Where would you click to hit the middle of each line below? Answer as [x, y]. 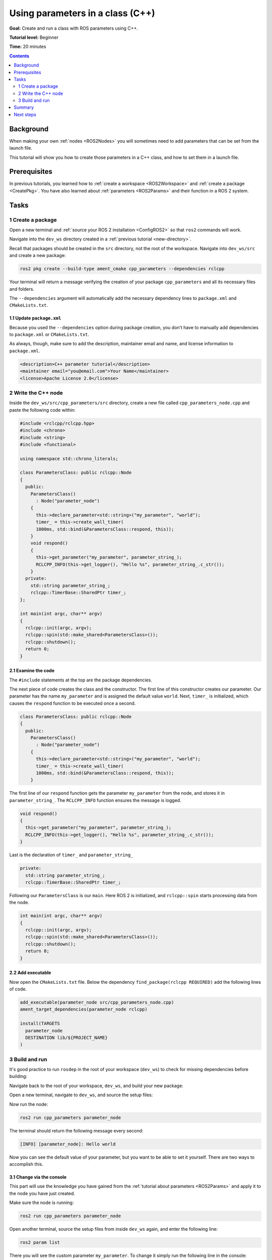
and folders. [22, 289]
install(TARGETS [40, 1024]
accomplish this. [26, 1164]
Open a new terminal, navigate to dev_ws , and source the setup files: [81, 1095]
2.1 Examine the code [32, 671]
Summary [24, 107]
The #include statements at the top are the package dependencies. [81, 680]
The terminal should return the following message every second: [76, 1130]
